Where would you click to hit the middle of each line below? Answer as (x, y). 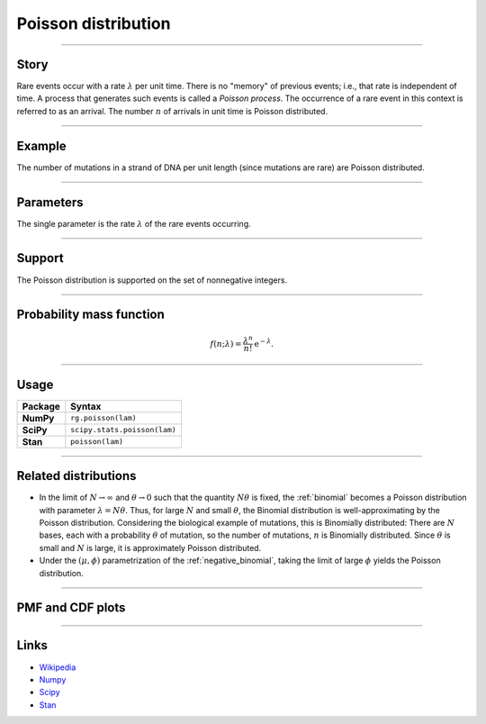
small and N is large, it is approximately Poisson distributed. (150, 548)
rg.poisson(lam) (103, 418)
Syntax (86, 406)
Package (41, 406)
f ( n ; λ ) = (226, 344)
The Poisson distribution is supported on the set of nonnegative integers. (152, 280)
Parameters (50, 202)
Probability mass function (91, 315)
